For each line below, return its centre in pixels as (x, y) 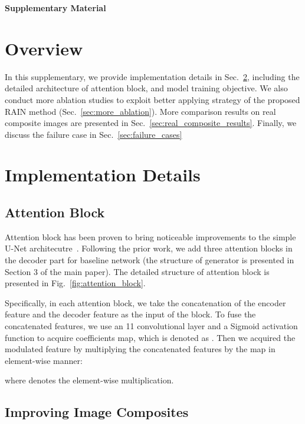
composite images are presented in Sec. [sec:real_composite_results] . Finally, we (151, 123)
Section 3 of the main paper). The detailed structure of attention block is (137, 271)
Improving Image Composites (97, 412)
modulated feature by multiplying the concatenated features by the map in (140, 349)
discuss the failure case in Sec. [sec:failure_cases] (94, 134)
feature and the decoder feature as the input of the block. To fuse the (130, 314)
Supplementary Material (55, 8)
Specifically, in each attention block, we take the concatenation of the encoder (145, 302)
